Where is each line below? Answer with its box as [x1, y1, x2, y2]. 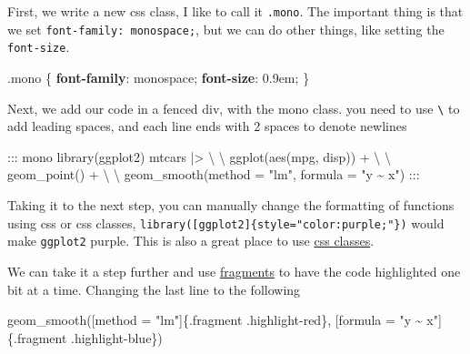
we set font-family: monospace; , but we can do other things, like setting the [7, 19, 445, 38]
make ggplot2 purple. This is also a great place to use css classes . [7, 231, 375, 250]
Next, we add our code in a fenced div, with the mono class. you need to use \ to [7, 98, 460, 117]
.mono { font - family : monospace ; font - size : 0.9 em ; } [7, 67, 310, 86]
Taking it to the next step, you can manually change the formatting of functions [7, 196, 455, 214]
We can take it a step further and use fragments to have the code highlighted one [7, 261, 461, 280]
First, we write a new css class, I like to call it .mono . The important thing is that [7, 2, 464, 20]
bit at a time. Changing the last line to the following [7, 279, 301, 298]
